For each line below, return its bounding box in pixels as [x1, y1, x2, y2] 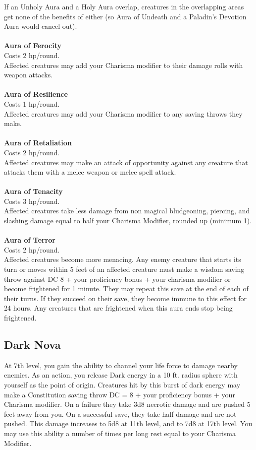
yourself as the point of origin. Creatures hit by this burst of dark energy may [4, 379, 241, 389]
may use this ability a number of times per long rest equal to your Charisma [4, 428, 236, 438]
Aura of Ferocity [4, 40, 62, 51]
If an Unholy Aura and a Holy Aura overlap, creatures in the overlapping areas [4, 1, 244, 11]
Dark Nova [4, 336, 61, 352]
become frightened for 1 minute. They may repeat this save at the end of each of [4, 283, 249, 294]
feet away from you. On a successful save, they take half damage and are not [4, 408, 237, 419]
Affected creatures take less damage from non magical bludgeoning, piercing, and [4, 205, 250, 216]
